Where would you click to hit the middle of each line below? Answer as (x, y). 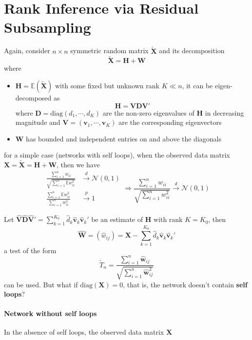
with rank (168, 219)
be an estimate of (117, 219)
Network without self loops (50, 313)
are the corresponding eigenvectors (170, 122)
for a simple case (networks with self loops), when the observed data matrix (117, 155)
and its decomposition (192, 50)
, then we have (78, 165)
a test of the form (30, 250)
